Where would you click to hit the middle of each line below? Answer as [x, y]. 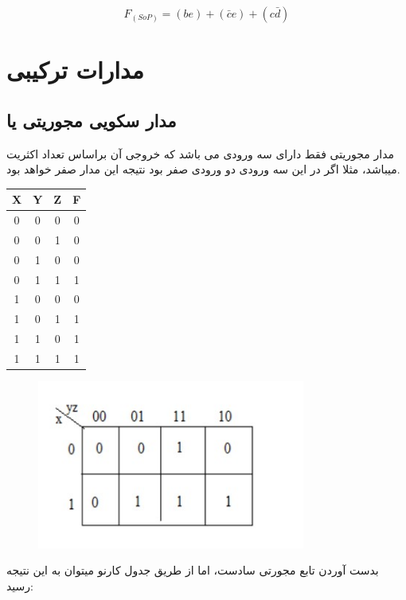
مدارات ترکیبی [75, 70]
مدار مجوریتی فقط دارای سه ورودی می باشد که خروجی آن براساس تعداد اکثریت [201, 153]
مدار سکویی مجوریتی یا [92, 120]
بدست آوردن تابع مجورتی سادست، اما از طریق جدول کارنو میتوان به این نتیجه [193, 570]
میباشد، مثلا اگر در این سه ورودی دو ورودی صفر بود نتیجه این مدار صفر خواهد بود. [203, 169]
